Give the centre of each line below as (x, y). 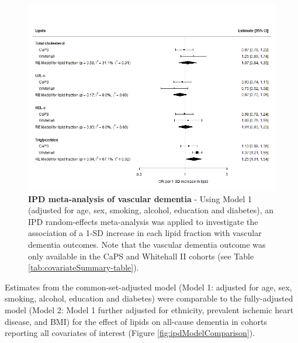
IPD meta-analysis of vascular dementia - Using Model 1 (140, 198)
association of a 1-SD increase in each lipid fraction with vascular (145, 233)
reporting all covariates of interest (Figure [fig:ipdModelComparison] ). (130, 333)
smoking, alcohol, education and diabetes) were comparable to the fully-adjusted (149, 298)
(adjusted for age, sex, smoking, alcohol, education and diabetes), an (151, 210)
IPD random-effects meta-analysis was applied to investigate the (143, 221)
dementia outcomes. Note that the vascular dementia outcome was (147, 244)
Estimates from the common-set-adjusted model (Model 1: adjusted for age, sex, (148, 287)
